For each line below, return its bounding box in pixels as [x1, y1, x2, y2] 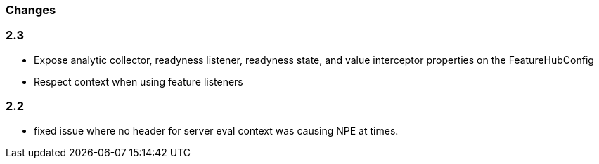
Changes [6, 3, 56, 17]
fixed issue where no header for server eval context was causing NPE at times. [34, 124, 399, 137]
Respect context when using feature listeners [34, 75, 243, 88]
